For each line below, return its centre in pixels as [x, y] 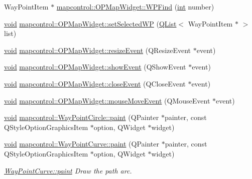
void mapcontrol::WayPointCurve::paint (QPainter [82, 144]
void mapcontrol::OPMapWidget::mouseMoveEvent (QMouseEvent [107, 100]
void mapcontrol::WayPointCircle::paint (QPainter [82, 117]
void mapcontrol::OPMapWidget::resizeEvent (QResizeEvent [98, 50]
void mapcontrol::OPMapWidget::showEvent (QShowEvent [95, 67]
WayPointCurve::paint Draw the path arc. [68, 170]
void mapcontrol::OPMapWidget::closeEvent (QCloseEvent [95, 83]
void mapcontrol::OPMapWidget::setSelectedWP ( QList [90, 23]
